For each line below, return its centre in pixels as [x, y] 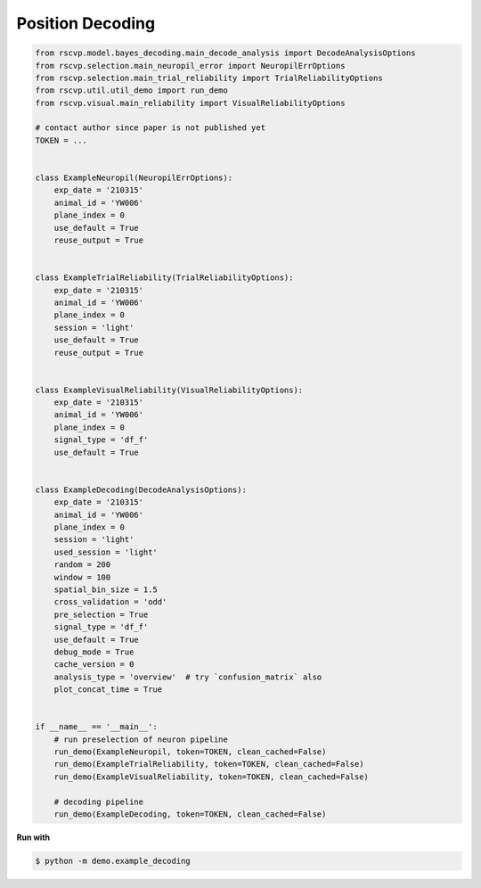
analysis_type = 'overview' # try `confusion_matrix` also [188, 677]
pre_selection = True [101, 614]
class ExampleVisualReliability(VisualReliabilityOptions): [169, 390]
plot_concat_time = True [108, 690]
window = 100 [82, 577]
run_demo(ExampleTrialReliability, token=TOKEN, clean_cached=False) [209, 764]
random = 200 [82, 565]
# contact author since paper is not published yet [151, 128]
